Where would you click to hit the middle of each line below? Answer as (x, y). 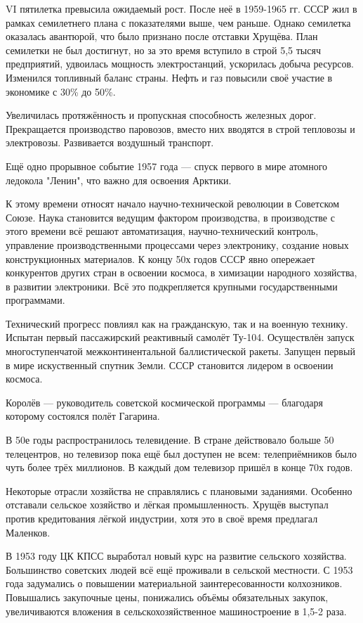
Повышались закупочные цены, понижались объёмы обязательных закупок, (167, 597)
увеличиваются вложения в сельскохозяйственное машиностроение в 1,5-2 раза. (176, 611)
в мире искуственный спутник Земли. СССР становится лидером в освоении (170, 365)
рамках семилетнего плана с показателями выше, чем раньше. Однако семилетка (178, 22)
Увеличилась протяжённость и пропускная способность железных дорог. (161, 115)
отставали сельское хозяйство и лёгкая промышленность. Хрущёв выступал (167, 505)
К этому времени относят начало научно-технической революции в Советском (173, 204)
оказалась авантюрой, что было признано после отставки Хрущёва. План (162, 36)
